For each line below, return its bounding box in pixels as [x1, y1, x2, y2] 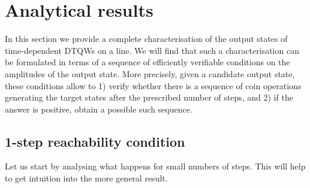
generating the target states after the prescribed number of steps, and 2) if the [5, 91, 293, 104]
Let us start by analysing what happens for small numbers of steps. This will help [5, 160, 306, 172]
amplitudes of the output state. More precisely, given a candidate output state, [5, 67, 295, 80]
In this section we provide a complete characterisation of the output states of [5, 32, 288, 45]
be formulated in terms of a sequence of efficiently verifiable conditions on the [5, 56, 290, 68]
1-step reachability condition [5, 132, 185, 150]
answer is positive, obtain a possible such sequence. [5, 102, 192, 115]
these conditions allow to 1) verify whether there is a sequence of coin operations [5, 79, 302, 92]
